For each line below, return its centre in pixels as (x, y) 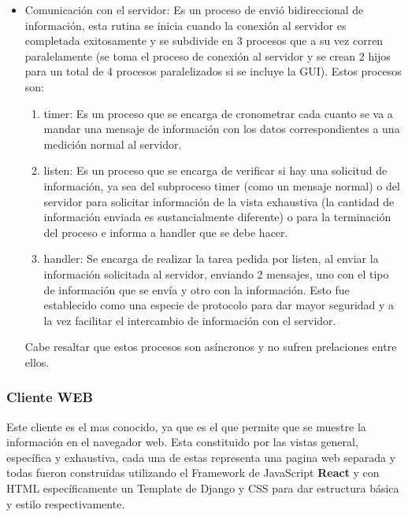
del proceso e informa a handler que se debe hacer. (166, 232)
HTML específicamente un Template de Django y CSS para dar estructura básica (203, 488)
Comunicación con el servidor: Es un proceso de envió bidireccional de (194, 9)
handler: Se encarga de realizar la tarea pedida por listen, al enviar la (211, 258)
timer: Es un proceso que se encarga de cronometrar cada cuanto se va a (218, 113)
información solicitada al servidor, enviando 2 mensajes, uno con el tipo (216, 273)
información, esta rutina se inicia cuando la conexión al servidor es (185, 25)
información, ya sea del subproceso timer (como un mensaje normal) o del (222, 185)
